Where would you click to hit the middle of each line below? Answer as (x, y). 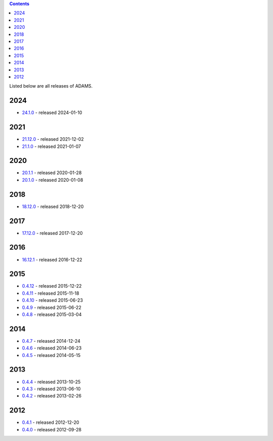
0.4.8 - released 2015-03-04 (52, 314)
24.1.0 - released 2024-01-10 (52, 113)
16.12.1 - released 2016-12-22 (52, 259)
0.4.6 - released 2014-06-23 (52, 348)
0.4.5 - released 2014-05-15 (51, 355)
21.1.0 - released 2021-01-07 (51, 146)
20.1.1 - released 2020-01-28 (52, 173)
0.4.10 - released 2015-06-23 (53, 300)
